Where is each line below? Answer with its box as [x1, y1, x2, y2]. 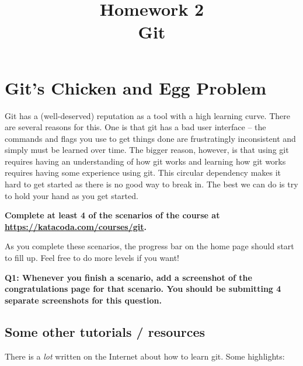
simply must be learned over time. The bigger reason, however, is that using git [5, 144, 289, 156]
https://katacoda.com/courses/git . [5, 220, 147, 232]
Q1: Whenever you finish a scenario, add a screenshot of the [5, 271, 252, 283]
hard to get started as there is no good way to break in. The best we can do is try [5, 178, 298, 190]
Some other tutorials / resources [5, 322, 206, 340]
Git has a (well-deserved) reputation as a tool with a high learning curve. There [5, 109, 290, 121]
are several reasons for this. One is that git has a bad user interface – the [5, 121, 266, 133]
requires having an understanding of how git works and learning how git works [5, 155, 286, 167]
